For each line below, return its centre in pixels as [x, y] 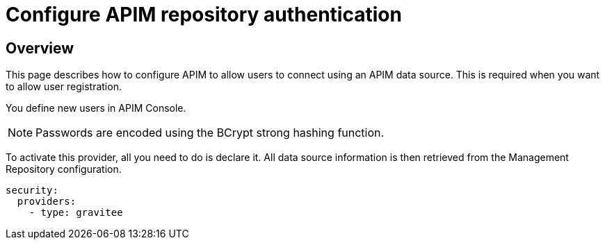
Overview [40, 48]
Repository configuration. [64, 169]
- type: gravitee [76, 213]
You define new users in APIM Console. [96, 108]
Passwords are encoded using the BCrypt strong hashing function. [210, 133]
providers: [47, 202]
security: [32, 191]
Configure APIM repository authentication [204, 15]
